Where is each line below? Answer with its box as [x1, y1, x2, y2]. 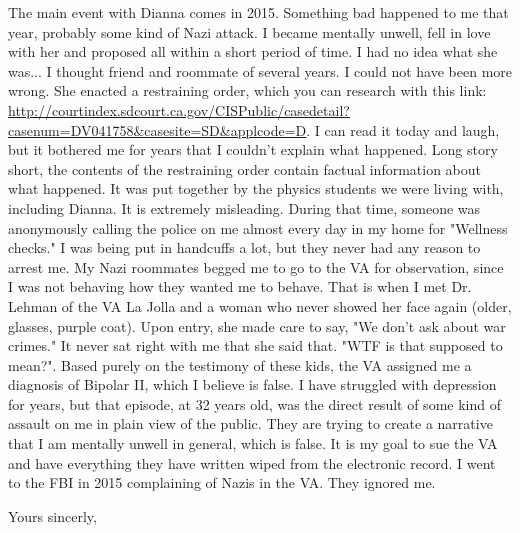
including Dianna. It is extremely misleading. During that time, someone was [8, 197, 481, 218]
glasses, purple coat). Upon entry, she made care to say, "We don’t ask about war [8, 315, 506, 336]
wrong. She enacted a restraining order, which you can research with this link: [8, 80, 487, 101]
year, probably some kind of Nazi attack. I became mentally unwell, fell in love [8, 21, 491, 42]
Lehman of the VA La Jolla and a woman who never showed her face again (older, [8, 295, 512, 316]
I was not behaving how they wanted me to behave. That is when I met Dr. [8, 276, 472, 297]
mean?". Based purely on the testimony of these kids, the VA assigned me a [8, 354, 472, 375]
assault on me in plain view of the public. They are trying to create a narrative [8, 413, 493, 434]
